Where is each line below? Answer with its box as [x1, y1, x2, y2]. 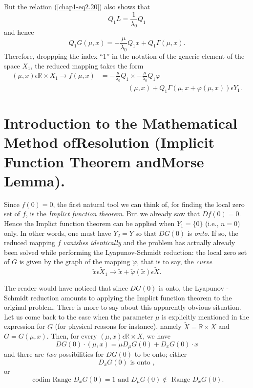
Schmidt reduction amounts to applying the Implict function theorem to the [4, 292, 232, 302]
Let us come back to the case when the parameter [4, 311, 153, 321]
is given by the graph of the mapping [19, 256, 130, 267]
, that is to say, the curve [137, 256, 212, 267]
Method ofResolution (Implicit [4, 132, 215, 152]
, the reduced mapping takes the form [30, 60, 144, 70]
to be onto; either [134, 349, 187, 359]
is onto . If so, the [187, 228, 238, 238]
